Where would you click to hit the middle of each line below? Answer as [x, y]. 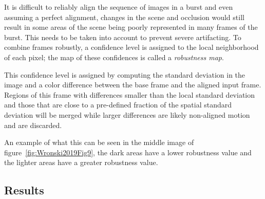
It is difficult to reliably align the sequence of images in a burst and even [119, 7]
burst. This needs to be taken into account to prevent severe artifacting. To [123, 37]
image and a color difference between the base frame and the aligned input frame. [133, 85]
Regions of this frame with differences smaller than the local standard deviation [130, 94]
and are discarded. [33, 125]
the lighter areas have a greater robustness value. [81, 162]
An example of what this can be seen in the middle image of [99, 142]
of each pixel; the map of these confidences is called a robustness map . [114, 57]
